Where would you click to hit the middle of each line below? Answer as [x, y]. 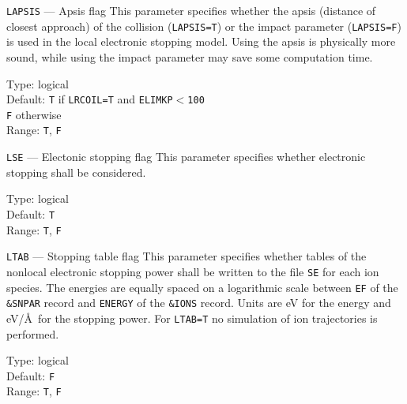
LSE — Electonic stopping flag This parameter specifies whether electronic [186, 157]
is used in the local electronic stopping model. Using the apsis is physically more [201, 41]
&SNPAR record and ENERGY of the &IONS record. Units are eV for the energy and [199, 303]
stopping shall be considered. [76, 172]
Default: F [31, 375]
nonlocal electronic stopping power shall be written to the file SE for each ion [193, 271]
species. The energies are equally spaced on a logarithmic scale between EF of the [202, 287]
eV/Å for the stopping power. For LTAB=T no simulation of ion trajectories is [192, 318]
